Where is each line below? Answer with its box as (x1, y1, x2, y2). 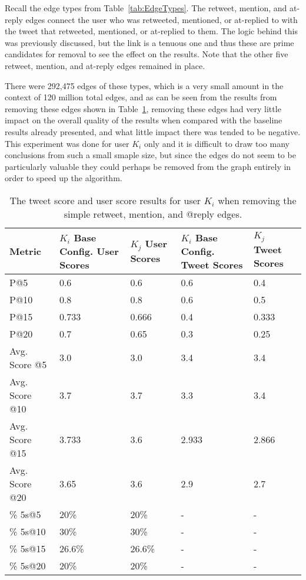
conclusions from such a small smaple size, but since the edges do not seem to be (5, 149, 296, 161)
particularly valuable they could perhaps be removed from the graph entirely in (5, 160, 291, 172)
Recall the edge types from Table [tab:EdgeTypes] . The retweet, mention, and (5, 2, 287, 14)
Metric (9, 244, 41, 258)
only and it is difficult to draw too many (144, 137, 290, 149)
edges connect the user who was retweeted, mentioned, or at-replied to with (25, 13, 298, 25)
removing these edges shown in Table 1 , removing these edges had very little (5, 102, 281, 114)
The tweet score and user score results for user (9, 193, 201, 207)
